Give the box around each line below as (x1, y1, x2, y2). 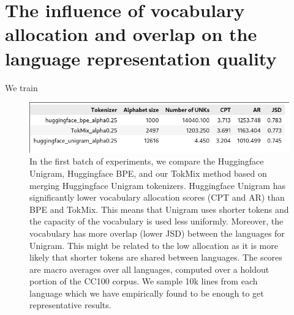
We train (5, 81, 38, 94)
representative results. (29, 298, 111, 311)
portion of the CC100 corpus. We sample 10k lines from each (29, 275, 258, 287)
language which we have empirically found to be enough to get (29, 286, 264, 299)
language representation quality (5, 45, 277, 70)
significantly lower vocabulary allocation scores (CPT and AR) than (29, 191, 285, 204)
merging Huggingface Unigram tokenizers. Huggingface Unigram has (29, 179, 285, 191)
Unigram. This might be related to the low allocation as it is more (29, 239, 278, 251)
